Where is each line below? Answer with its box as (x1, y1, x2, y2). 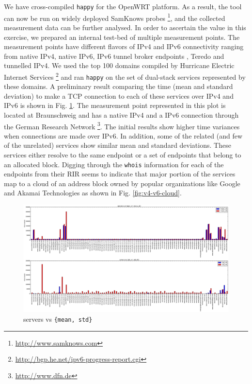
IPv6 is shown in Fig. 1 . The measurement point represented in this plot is (4, 100, 226, 110)
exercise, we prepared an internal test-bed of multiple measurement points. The (4, 32, 240, 42)
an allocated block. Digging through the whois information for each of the (4, 159, 224, 169)
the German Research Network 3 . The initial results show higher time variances (4, 120, 240, 131)
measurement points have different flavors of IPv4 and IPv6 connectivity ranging (4, 41, 244, 52)
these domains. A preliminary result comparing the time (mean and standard (4, 81, 233, 91)
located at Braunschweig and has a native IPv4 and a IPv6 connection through (4, 109, 239, 120)
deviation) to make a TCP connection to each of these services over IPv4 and (4, 90, 234, 101)
